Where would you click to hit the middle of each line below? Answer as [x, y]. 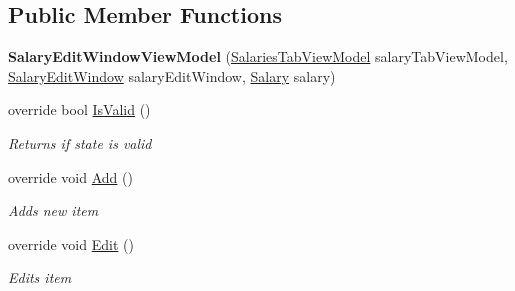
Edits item [40, 277]
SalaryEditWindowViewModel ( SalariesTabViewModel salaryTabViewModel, [258, 56]
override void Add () [70, 176]
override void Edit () [71, 243]
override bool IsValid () [79, 109]
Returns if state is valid [80, 142]
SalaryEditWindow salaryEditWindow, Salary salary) [172, 75]
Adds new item [53, 210]
